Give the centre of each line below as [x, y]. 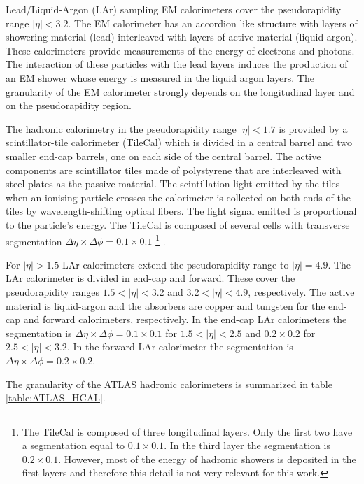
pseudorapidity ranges [53, 291]
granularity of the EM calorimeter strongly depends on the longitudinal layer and [180, 91]
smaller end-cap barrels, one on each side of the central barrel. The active [163, 156]
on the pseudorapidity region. [69, 105]
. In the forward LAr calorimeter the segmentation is [180, 347]
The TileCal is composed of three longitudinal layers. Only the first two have [187, 431]
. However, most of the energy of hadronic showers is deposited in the [207, 458]
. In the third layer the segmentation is [247, 445]
